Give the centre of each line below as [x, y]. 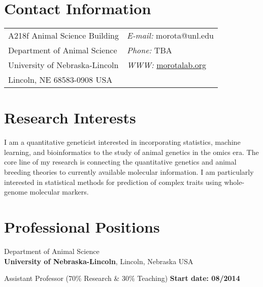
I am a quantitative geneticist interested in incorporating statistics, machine [122, 142]
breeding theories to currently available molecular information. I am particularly [129, 172]
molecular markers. [59, 192]
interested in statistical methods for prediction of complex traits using [113, 182]
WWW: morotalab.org [167, 65]
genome [16, 192]
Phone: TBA [150, 50]
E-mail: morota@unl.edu [170, 36]
